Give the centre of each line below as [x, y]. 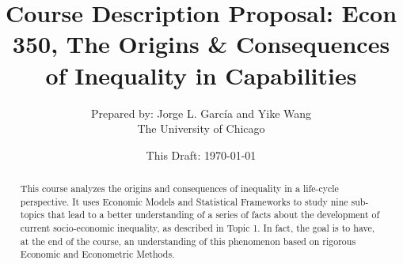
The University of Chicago [201, 128]
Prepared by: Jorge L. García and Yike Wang [201, 113]
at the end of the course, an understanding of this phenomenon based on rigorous [188, 241]
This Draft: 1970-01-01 [201, 155]
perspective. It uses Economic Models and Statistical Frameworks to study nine [184, 201]
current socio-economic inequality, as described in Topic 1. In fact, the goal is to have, [198, 228]
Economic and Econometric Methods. [97, 254]
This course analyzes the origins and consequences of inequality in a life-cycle [179, 189]
